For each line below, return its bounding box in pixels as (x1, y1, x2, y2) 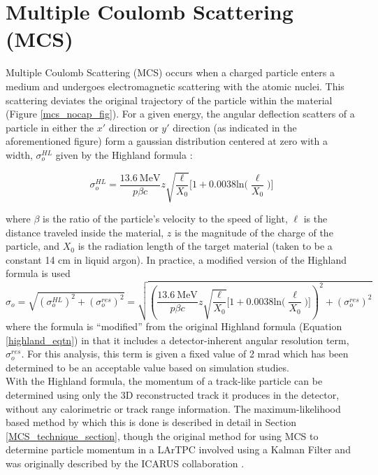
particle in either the (6, 120, 94, 134)
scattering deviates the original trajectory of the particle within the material (6, 92, 333, 107)
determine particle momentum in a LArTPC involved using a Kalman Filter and (6, 442, 351, 457)
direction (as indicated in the (173, 120, 297, 134)
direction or (108, 120, 159, 134)
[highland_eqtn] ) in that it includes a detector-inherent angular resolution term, (6, 332, 349, 347)
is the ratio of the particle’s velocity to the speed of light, (43, 211, 288, 226)
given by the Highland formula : (55, 147, 193, 162)
